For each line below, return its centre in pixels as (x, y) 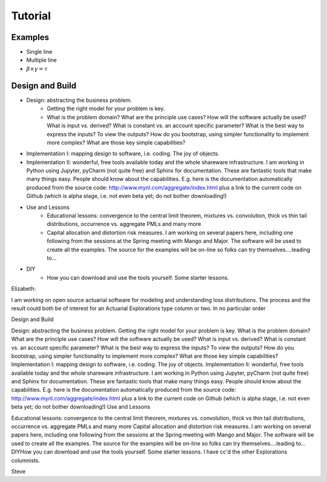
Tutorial (31, 16)
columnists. (26, 460)
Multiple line (41, 60)
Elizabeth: (24, 289)
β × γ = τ (37, 69)
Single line (39, 52)
